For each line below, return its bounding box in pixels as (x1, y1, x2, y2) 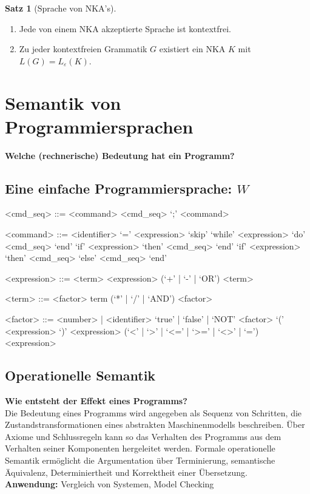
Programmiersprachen (5, 113, 194, 138)
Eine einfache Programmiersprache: (5, 178, 232, 197)
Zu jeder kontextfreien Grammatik (19, 42, 147, 55)
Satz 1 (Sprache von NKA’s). (5, 2, 116, 14)
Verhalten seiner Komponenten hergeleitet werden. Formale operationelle (5, 442, 275, 455)
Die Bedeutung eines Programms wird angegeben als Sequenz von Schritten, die (5, 406, 302, 419)
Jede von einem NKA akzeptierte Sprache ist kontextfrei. (19, 22, 231, 35)
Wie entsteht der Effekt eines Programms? (5, 394, 187, 407)
